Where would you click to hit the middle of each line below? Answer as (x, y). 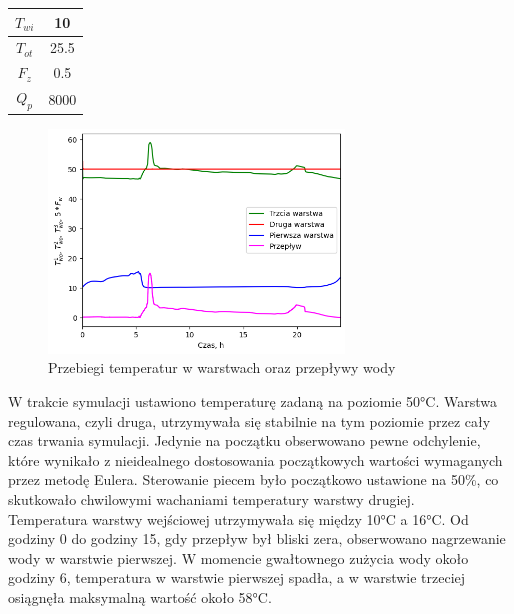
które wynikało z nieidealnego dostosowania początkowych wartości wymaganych (255, 459)
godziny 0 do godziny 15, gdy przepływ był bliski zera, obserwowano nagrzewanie (257, 538)
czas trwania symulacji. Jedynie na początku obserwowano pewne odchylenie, (244, 440)
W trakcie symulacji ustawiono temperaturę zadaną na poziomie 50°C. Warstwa (253, 401)
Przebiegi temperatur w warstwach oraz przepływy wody (222, 367)
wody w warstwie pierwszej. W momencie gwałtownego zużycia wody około (238, 557)
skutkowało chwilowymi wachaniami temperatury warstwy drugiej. (211, 499)
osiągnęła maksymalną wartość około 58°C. (140, 596)
